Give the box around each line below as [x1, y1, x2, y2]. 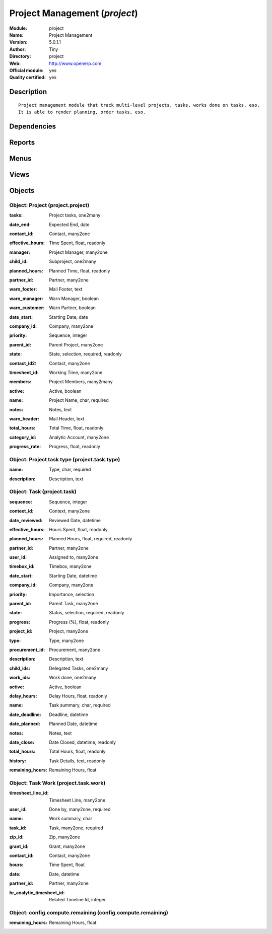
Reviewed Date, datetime [49, 517, 101, 523]
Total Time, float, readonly [49, 425, 104, 431]
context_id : [9, 508, 34, 514]
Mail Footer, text [49, 286, 83, 292]
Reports [9, 138, 35, 147]
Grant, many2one [49, 843, 85, 849]
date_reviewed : [9, 517, 43, 523]
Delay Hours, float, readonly [49, 693, 108, 699]
